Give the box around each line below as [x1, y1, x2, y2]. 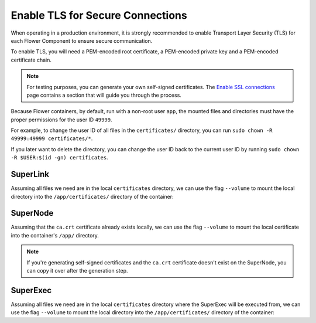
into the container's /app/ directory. [11, 232, 99, 239]
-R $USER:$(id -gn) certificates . [11, 154, 108, 161]
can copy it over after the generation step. [26, 267, 128, 274]
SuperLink [11, 169, 50, 179]
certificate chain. [11, 56, 52, 63]
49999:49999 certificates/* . [11, 135, 93, 142]
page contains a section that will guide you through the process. [26, 91, 181, 98]
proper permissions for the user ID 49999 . [11, 116, 112, 123]
